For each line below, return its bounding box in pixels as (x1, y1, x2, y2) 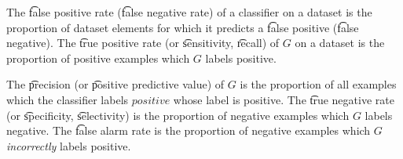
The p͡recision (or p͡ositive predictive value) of (6, 76, 225, 92)
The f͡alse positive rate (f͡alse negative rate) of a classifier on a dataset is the (6, 4, 372, 20)
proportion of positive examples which (6, 49, 190, 66)
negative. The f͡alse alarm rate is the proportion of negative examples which (6, 122, 371, 139)
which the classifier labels (6, 91, 129, 107)
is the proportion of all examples (240, 76, 397, 92)
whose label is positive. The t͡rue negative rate (173, 91, 394, 107)
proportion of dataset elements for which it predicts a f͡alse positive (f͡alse (6, 19, 359, 35)
